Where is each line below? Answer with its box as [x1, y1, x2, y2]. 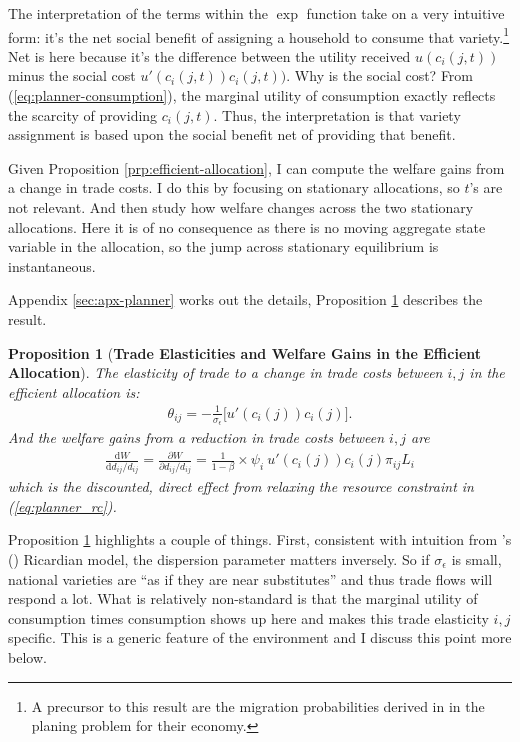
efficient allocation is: [8, 381, 140, 402]
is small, [451, 549, 502, 569]
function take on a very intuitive [306, 3, 505, 23]
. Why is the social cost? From [286, 65, 474, 86]
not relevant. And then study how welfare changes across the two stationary [8, 197, 474, 217]
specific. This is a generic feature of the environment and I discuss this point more [8, 627, 512, 648]
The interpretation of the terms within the [8, 3, 268, 23]
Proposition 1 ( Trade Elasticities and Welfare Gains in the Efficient [8, 342, 482, 363]
